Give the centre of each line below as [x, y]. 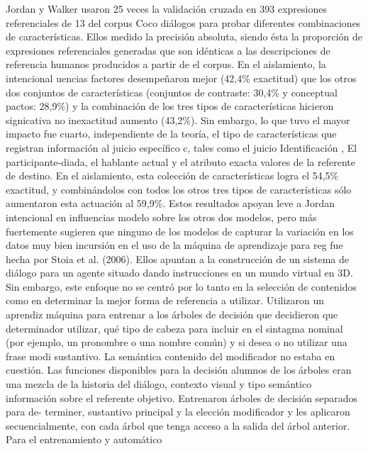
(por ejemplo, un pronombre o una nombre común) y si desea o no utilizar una [177, 342]
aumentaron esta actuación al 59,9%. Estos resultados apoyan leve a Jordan [171, 203]
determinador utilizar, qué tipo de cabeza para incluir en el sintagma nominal [174, 328]
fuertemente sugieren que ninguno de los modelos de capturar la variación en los [180, 231]
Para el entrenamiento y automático [84, 439]
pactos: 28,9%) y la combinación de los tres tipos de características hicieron [170, 106]
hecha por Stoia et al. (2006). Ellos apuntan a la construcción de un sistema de [177, 258]
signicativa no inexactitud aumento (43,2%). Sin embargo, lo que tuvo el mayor [178, 119]
